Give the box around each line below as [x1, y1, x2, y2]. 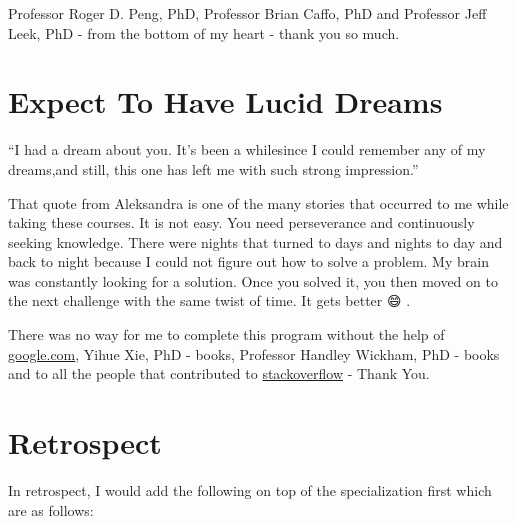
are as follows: [8, 499, 94, 520]
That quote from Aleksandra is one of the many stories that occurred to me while [8, 192, 509, 213]
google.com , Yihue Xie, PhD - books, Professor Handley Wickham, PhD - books [8, 343, 500, 364]
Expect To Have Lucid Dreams [8, 81, 443, 122]
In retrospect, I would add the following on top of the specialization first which [8, 479, 492, 500]
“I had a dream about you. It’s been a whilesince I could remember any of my [8, 139, 486, 160]
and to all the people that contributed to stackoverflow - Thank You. [8, 363, 430, 384]
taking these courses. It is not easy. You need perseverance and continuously [8, 212, 475, 233]
